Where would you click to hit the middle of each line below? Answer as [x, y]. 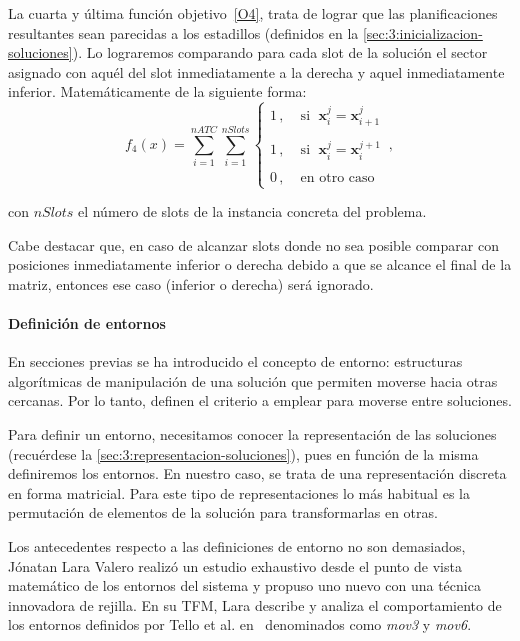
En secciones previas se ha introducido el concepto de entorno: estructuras [235, 361]
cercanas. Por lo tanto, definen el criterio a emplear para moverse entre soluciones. [260, 400]
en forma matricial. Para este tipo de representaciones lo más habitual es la [239, 492]
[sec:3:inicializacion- [422, 32]
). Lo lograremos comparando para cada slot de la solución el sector [280, 52]
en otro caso [337, 177]
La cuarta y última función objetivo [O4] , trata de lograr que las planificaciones [253, 13]
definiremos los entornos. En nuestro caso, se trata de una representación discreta [257, 473]
